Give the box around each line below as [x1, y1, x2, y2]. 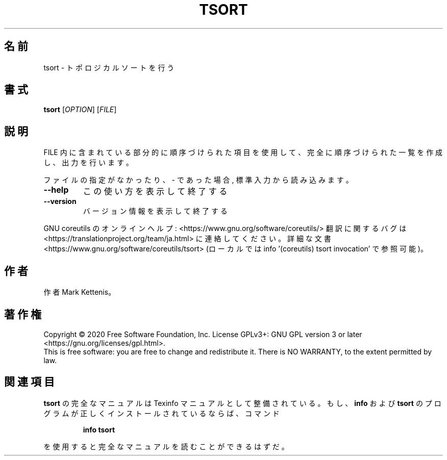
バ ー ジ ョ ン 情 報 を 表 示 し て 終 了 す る [83, 207, 228, 216]
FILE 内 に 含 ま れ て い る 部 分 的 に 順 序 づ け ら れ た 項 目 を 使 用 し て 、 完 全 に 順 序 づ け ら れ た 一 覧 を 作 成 [43, 148, 443, 157]
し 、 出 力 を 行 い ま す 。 [43, 158, 133, 167]
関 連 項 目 [4, 375, 55, 389]
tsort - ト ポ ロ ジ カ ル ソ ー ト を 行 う [43, 63, 175, 72]
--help [43, 185, 69, 195]
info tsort [83, 425, 115, 434]
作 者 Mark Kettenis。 [43, 288, 116, 297]
